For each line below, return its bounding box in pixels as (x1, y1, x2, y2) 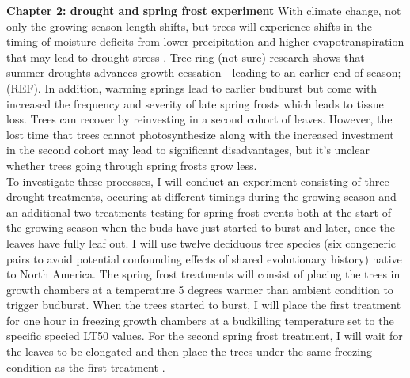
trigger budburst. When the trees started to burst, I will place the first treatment (6, 297, 401, 313)
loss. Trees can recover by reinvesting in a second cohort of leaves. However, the (6, 111, 393, 127)
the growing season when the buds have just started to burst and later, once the (6, 219, 395, 236)
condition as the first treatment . (6, 358, 165, 375)
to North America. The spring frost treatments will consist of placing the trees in (6, 266, 401, 282)
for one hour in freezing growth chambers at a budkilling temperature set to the (6, 312, 394, 328)
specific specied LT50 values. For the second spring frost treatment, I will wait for (6, 327, 403, 344)
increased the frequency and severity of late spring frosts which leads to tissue (6, 95, 384, 112)
